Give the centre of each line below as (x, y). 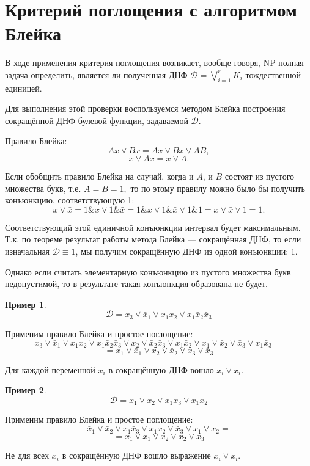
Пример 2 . (26, 390)
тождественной (273, 74)
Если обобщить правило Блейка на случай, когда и (99, 176)
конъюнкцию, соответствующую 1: (70, 200)
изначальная (28, 251)
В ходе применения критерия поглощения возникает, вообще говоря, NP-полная (154, 63)
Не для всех (27, 455)
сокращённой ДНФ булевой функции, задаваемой (97, 120)
